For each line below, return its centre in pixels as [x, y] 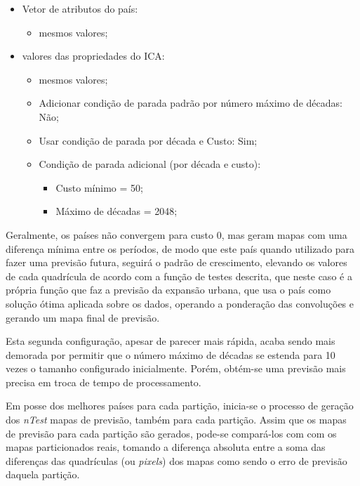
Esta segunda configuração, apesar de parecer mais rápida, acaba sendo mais [171, 341]
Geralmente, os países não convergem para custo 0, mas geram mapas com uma [176, 234]
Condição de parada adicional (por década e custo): [150, 164]
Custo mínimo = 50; [99, 187]
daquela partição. [43, 474]
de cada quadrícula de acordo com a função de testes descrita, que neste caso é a [179, 276]
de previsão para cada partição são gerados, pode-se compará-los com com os [171, 433]
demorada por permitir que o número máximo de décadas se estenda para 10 [171, 354]
